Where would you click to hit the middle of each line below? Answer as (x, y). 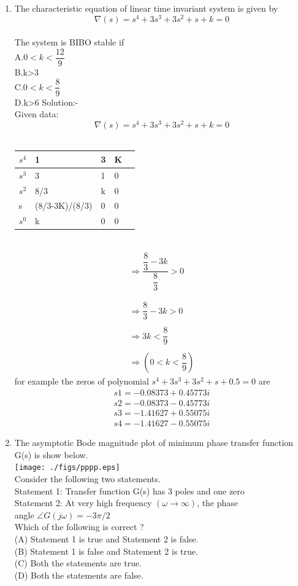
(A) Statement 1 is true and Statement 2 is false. (106, 538)
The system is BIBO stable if (69, 42)
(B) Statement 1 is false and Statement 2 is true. (106, 551)
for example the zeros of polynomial (82, 381)
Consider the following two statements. (87, 478)
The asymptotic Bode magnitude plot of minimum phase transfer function (154, 443)
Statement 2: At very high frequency (83, 503)
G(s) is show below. (51, 454)
